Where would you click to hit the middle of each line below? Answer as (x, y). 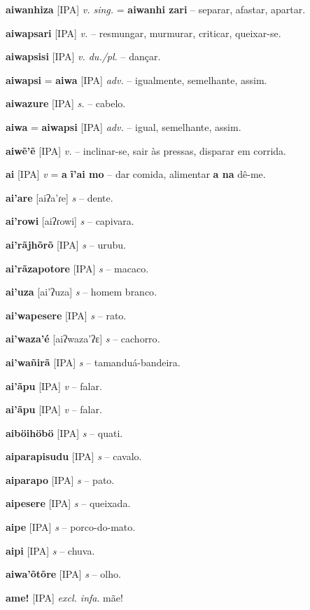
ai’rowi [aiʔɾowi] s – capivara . (70, 221)
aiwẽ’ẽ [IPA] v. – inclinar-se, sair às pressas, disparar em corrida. (146, 150)
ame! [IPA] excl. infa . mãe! (64, 597)
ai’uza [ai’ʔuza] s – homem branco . (82, 292)
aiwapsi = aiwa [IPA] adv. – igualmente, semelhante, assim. (136, 79)
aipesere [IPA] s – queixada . (68, 503)
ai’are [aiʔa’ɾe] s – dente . (59, 197)
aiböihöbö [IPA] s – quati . (64, 432)
